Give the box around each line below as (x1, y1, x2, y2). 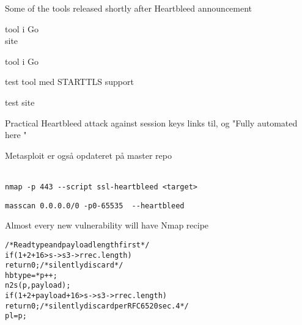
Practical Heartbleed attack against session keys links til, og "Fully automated (5, 116, 298, 129)
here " (5, 128, 27, 141)
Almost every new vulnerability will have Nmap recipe (5, 219, 209, 232)
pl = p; (5, 312, 27, 321)
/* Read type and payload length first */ (5, 240, 150, 249)
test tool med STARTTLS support (5, 75, 134, 88)
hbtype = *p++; (5, 271, 57, 280)
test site (5, 95, 35, 108)
